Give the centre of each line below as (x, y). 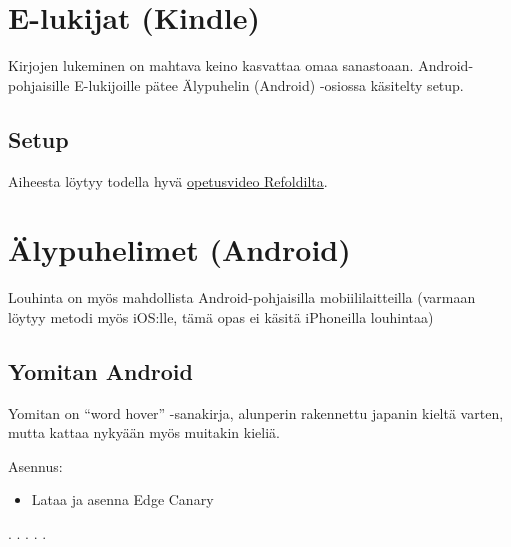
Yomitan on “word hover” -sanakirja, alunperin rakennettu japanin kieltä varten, (256, 412)
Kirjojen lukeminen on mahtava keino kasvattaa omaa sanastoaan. (211, 65)
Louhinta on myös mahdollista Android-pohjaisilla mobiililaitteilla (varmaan (242, 297)
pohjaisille (39, 84)
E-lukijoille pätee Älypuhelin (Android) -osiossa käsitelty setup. (269, 84)
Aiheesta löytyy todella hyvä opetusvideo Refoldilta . (168, 180)
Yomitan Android (100, 370)
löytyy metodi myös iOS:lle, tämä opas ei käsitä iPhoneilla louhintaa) (221, 316)
